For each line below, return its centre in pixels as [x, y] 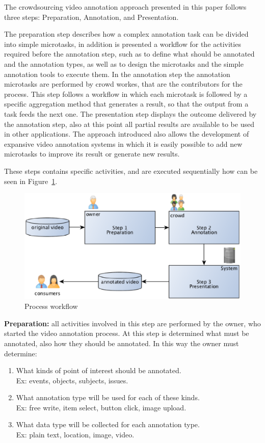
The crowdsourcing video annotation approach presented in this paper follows [125, 7]
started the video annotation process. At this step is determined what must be [127, 333]
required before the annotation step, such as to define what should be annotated [129, 54]
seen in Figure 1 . [31, 181]
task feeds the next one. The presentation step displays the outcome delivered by [130, 113]
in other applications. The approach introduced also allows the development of [127, 134]
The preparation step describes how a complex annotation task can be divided [126, 34]
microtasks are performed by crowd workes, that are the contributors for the [123, 84]
